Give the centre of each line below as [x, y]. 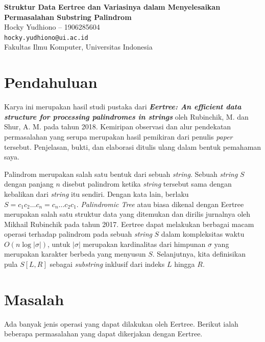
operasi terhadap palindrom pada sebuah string [78, 234]
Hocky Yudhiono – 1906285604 [52, 27]
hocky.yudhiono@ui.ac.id [46, 38]
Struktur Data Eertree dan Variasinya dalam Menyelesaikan [112, 7]
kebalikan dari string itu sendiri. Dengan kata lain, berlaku [97, 193]
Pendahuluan [51, 82]
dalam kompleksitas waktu [203, 234]
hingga [185, 264]
